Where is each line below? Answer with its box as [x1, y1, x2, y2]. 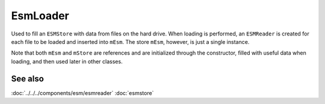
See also [11, 73, 45, 84]
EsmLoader [11, 9, 69, 22]
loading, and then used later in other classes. [11, 58, 123, 65]
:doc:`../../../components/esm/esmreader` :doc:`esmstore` [11, 89, 154, 96]
